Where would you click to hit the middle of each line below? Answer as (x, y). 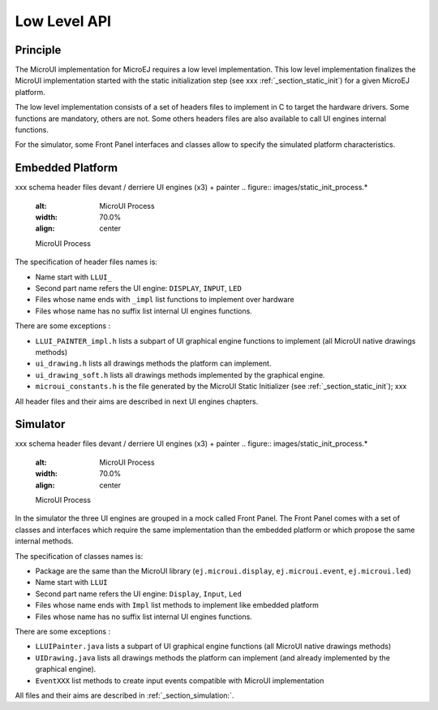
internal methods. (44, 541)
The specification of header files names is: (86, 262)
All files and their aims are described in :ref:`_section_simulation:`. (125, 695)
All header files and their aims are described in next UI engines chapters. (137, 401)
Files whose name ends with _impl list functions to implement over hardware (165, 300)
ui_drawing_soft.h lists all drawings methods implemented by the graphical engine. (180, 374)
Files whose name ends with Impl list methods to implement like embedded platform (177, 605)
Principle (38, 50)
